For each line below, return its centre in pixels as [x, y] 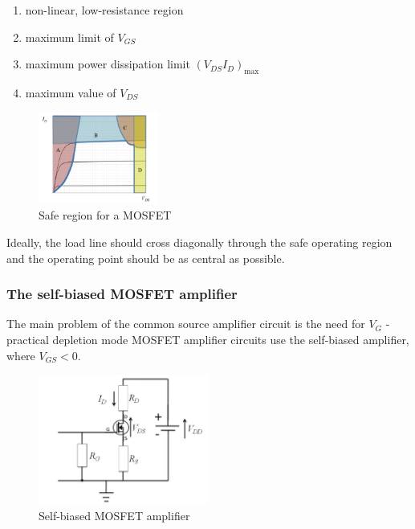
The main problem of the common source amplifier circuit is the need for [186, 324]
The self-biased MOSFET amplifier [122, 294]
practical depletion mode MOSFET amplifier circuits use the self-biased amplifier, [208, 340]
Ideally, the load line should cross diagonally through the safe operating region [199, 242]
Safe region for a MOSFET [105, 215]
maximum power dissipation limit [108, 64]
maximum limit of [69, 37]
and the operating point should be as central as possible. [146, 258]
